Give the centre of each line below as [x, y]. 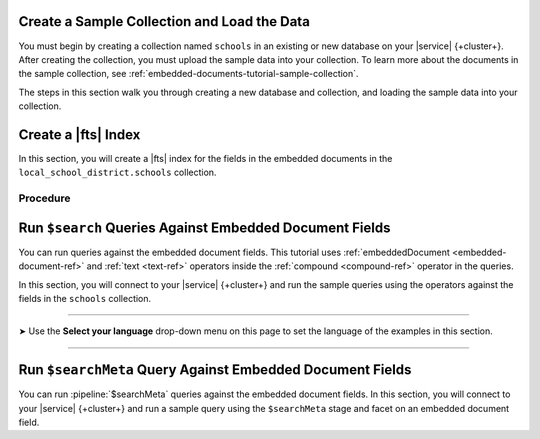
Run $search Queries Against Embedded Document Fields [204, 227]
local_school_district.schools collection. [117, 172]
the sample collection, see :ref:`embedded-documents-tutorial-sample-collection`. [188, 74]
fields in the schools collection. [85, 299]
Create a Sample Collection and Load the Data [164, 21]
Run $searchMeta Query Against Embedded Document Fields [215, 370]
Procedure [44, 198]
